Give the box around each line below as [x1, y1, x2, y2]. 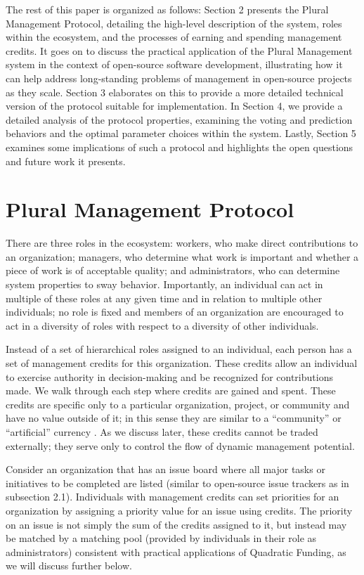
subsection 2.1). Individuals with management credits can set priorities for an [6, 489, 339, 504]
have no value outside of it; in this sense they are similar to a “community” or [6, 411, 342, 425]
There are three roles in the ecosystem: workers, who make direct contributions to [6, 235, 358, 250]
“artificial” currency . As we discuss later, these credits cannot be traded [6, 424, 318, 439]
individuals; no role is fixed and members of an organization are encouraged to [6, 304, 344, 319]
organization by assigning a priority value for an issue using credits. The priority [6, 503, 353, 517]
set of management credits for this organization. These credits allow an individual [6, 356, 358, 370]
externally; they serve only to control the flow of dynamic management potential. [6, 438, 355, 453]
